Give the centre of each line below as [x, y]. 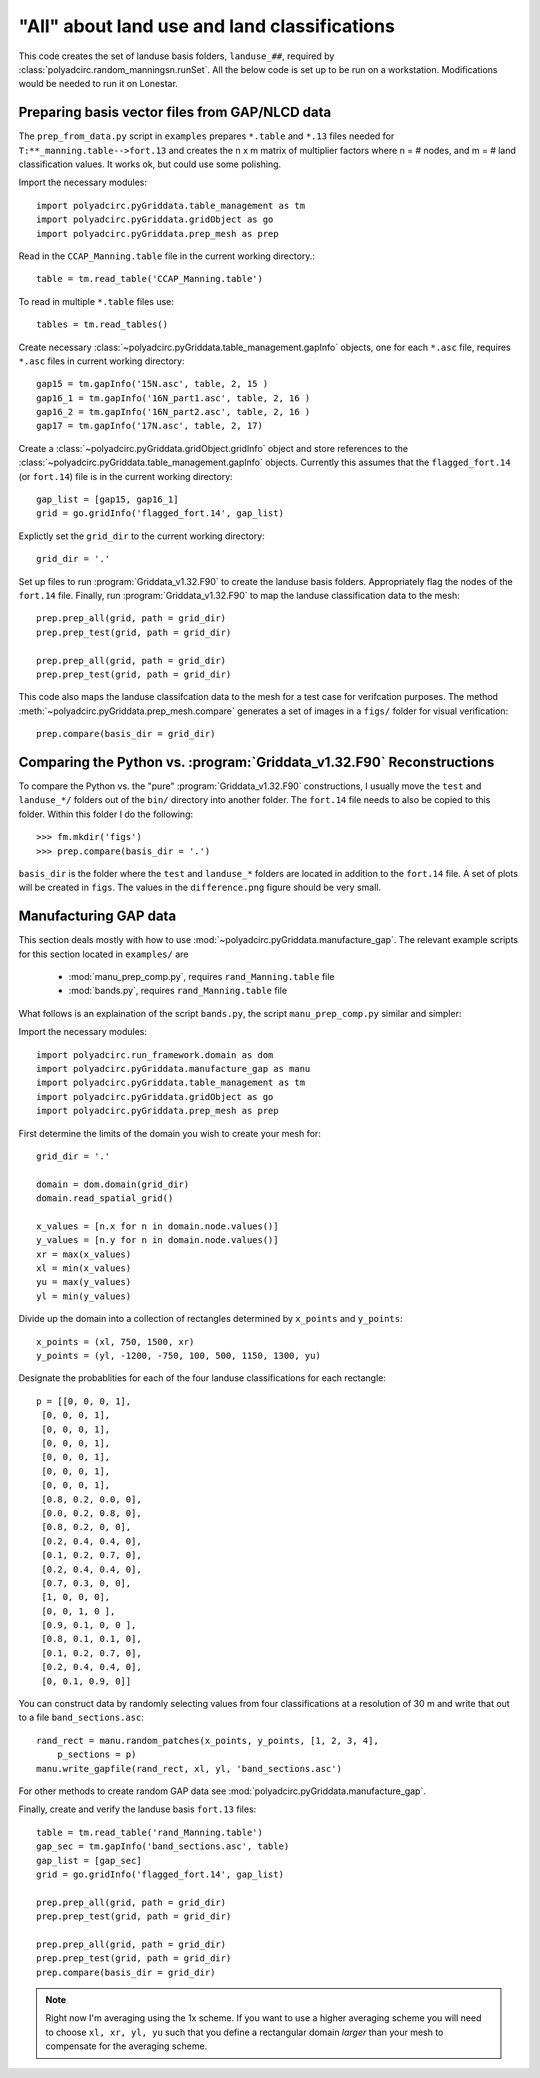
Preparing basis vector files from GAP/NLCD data [175, 112]
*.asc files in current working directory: [101, 361]
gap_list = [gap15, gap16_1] [107, 499]
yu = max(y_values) [84, 1282]
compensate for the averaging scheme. [126, 2046]
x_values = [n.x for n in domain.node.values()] [157, 1226]
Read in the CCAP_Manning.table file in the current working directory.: [166, 256]
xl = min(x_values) [84, 1268]
